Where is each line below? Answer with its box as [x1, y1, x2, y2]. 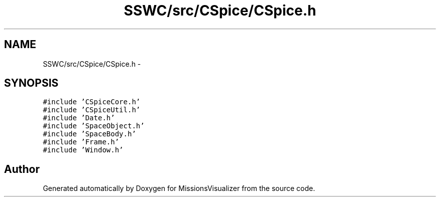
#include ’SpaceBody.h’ [43, 130, 136, 138]
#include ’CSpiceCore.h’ [43, 98, 141, 106]
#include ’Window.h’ [43, 146, 124, 154]
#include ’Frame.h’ [43, 138, 120, 146]
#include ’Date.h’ [43, 114, 115, 122]
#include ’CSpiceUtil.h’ [43, 106, 141, 114]
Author [4, 162, 40, 175]
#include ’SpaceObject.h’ [43, 122, 145, 130]
